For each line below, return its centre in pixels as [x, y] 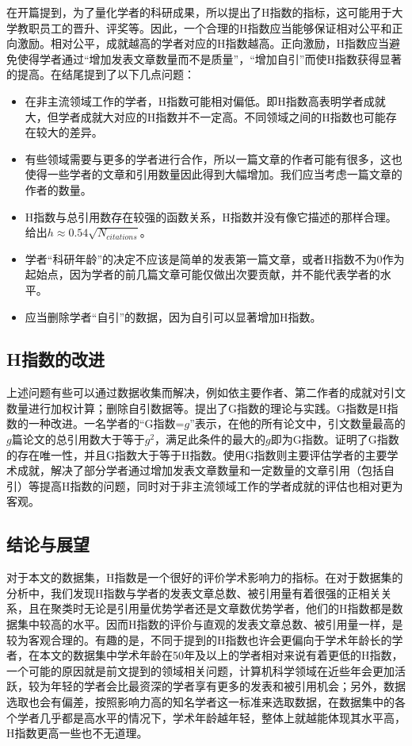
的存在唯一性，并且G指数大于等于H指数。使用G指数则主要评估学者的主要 [197, 454]
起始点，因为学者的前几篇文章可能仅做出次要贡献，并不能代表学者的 [202, 274]
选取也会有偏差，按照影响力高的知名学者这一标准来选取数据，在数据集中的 [200, 702]
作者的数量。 [58, 189]
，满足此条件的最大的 [210, 439]
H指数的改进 [55, 359]
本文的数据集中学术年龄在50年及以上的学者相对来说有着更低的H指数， [221, 655]
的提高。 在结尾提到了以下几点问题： [101, 74]
